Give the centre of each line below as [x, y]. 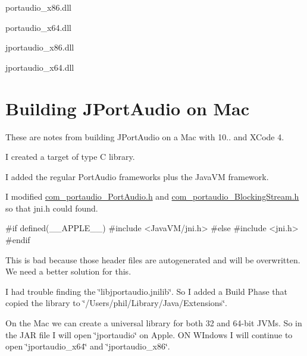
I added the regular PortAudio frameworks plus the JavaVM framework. [137, 176]
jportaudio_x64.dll [40, 67]
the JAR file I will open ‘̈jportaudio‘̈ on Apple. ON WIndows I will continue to [149, 334]
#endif [18, 240]
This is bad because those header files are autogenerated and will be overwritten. [153, 259]
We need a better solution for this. [68, 271]
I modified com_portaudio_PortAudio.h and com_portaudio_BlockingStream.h [152, 196]
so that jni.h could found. [52, 208]
